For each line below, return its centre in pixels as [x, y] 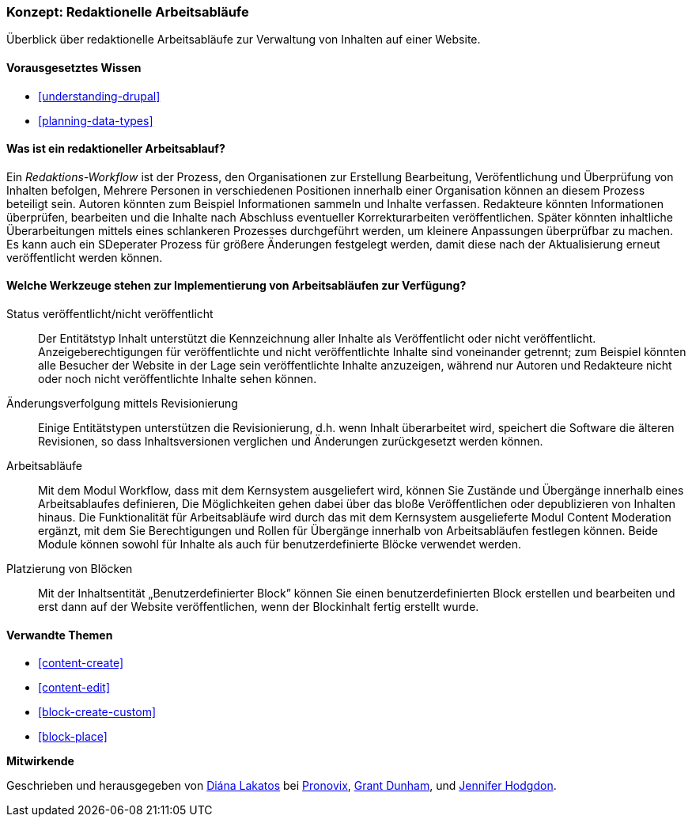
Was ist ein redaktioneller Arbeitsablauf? [116, 149]
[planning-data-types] [96, 120]
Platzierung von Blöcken [70, 569]
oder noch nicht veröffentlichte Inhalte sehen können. [178, 379]
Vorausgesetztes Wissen [74, 67]
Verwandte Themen [60, 635]
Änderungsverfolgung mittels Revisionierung [122, 404]
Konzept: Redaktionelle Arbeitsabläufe [128, 12]
